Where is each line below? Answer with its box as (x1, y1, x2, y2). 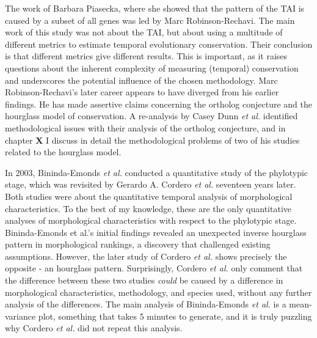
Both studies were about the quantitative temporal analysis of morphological (5, 189, 293, 202)
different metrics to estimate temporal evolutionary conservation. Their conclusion (5, 37, 313, 50)
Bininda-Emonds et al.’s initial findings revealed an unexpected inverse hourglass (5, 226, 307, 238)
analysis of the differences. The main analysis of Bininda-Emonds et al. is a (5, 298, 286, 310)
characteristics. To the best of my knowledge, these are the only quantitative (5, 202, 291, 215)
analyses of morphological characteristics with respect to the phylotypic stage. (5, 214, 297, 227)
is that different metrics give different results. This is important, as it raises (5, 50, 288, 62)
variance (5, 309, 36, 322)
